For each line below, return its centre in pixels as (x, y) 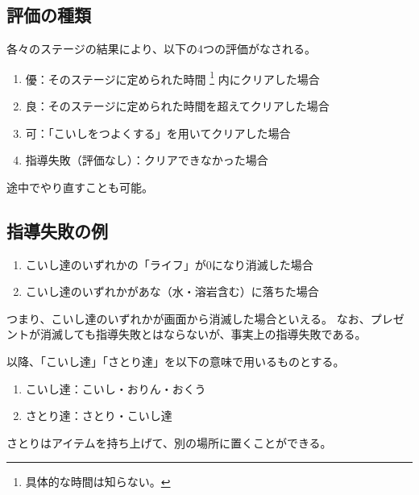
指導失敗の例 (57, 230)
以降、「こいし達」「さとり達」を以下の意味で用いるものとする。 (176, 361)
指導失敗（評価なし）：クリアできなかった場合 (147, 160)
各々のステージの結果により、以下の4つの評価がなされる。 (161, 49)
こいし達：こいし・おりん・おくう (116, 388)
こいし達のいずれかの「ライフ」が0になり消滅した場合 (169, 264)
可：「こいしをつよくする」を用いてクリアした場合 (158, 133)
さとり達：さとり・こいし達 (99, 416)
